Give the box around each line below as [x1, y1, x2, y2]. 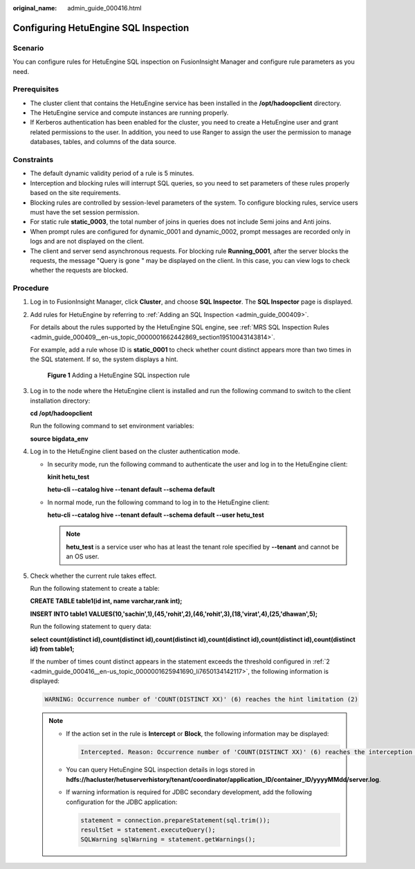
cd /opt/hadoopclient [30, 409, 93, 417]
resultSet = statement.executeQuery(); [80, 826, 216, 834]
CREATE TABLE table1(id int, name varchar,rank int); [30, 597, 183, 605]
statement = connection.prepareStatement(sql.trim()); [80, 816, 270, 824]
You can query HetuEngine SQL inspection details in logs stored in [66, 765, 255, 774]
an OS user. [66, 552, 100, 560]
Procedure [12, 284, 49, 293]
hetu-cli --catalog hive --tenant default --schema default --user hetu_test [47, 511, 264, 519]
